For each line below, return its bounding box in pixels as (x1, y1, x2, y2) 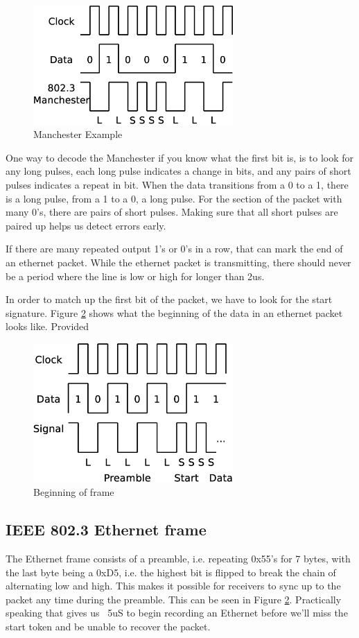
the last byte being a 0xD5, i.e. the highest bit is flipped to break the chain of (6, 564, 336, 579)
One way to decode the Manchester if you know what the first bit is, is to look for (6, 150, 354, 164)
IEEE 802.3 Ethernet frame (6, 519, 207, 540)
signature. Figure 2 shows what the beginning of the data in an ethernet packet (6, 305, 343, 320)
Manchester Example (33, 127, 123, 141)
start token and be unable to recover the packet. (6, 619, 211, 634)
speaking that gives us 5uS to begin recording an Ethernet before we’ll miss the (6, 605, 348, 620)
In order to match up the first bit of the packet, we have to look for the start (6, 292, 333, 307)
